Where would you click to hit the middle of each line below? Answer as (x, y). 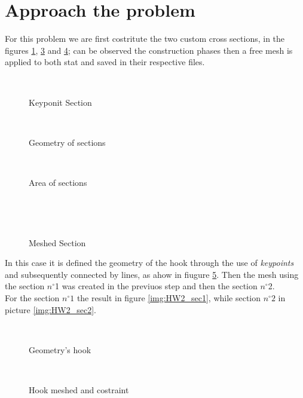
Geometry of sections (67, 142)
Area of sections (58, 182)
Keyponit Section (60, 102)
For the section (32, 298)
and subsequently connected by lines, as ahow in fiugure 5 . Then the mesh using (152, 274)
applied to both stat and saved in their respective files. (105, 62)
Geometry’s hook (60, 349)
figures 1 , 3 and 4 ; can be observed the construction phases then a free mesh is (149, 50)
